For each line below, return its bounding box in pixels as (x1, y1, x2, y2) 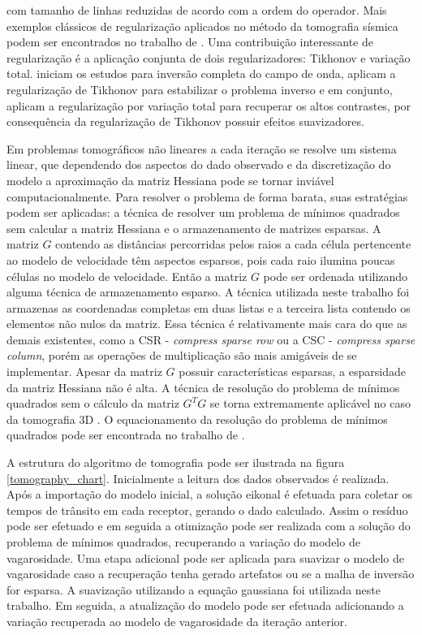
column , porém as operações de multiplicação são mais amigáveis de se (6, 347, 357, 364)
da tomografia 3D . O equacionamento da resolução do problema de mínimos (6, 410, 388, 427)
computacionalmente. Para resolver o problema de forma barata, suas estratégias (6, 188, 408, 205)
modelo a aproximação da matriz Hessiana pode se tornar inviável (6, 171, 334, 188)
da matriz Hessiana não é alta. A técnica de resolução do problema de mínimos (6, 378, 400, 395)
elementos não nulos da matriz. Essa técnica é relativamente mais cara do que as (6, 315, 407, 332)
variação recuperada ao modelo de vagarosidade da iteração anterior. (6, 612, 347, 629)
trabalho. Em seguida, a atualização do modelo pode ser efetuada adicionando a (6, 597, 404, 614)
